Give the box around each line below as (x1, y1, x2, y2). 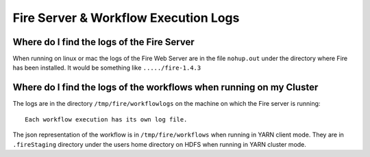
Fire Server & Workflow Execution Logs (12, 10, 240, 25)
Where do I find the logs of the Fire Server (12, 36, 195, 48)
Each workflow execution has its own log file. (25, 115, 188, 123)
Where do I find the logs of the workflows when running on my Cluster (12, 82, 319, 94)
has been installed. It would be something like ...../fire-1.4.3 (12, 63, 201, 72)
